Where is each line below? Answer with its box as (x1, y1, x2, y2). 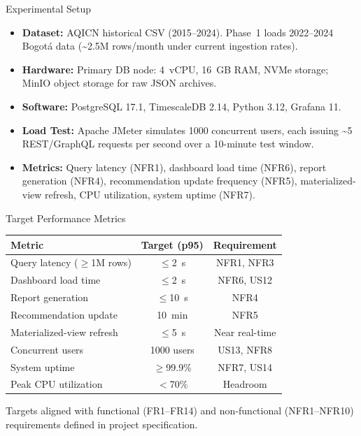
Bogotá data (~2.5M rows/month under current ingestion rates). (22, 38, 298, 53)
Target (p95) (141, 237, 204, 252)
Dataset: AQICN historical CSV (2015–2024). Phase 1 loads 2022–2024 (22, 24, 334, 39)
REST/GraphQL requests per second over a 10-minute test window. (22, 136, 314, 151)
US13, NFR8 (218, 342, 273, 356)
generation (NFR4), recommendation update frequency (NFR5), (22, 173, 297, 188)
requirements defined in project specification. (6, 417, 198, 432)
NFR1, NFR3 (216, 255, 274, 270)
